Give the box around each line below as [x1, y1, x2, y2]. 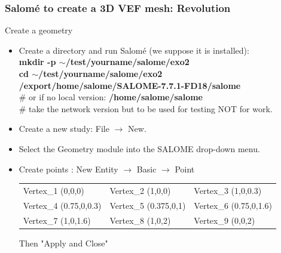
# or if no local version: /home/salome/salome [19, 91, 203, 103]
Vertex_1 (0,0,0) [23, 184, 84, 196]
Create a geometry [5, 24, 73, 36]
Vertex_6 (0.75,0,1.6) [194, 199, 273, 211]
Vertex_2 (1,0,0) [109, 184, 171, 196]
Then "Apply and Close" [19, 236, 108, 249]
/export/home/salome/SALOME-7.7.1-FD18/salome [19, 79, 241, 91]
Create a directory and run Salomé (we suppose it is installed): [19, 44, 249, 56]
